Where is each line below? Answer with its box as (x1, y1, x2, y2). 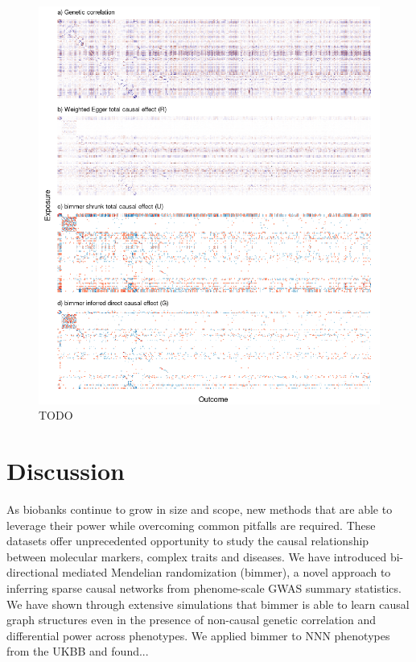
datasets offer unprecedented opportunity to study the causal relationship (6, 532, 369, 549)
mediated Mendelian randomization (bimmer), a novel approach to (62, 564, 391, 581)
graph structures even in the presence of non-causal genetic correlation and (6, 611, 377, 628)
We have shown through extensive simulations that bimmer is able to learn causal (6, 595, 410, 612)
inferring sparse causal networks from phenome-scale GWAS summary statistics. (6, 579, 402, 596)
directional (6, 564, 59, 581)
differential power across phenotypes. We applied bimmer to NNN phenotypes (6, 627, 390, 643)
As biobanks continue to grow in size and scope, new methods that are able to (6, 501, 393, 518)
